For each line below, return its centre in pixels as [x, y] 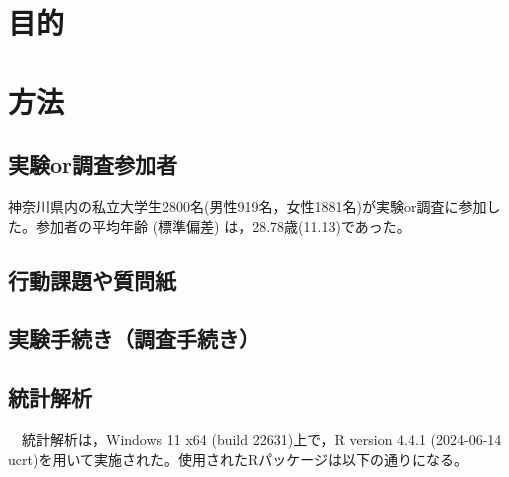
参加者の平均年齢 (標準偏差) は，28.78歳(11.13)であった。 [223, 225]
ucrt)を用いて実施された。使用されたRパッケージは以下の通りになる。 [238, 458]
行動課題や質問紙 [92, 279]
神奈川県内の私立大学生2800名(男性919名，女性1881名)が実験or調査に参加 [247, 205]
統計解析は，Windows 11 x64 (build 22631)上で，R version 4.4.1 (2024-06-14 [261, 438]
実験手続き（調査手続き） [134, 338]
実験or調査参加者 [93, 164]
